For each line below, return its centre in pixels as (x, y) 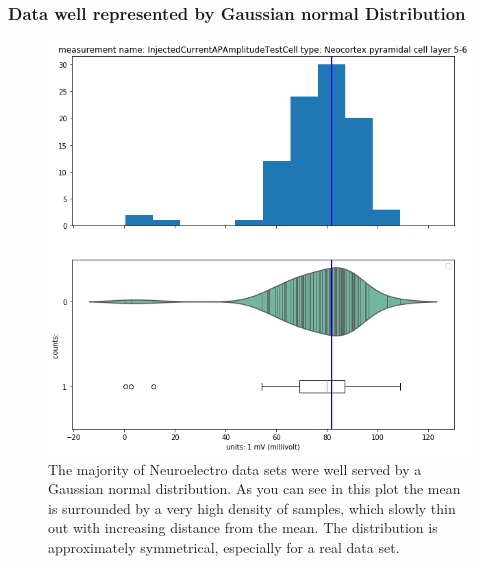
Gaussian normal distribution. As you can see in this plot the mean (254, 488)
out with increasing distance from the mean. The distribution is (243, 527)
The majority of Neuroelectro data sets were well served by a (235, 468)
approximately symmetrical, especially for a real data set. (224, 546)
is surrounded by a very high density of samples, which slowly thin (252, 507)
